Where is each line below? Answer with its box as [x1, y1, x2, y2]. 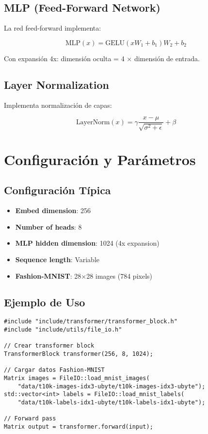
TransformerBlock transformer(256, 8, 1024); [4, 351, 153, 358]
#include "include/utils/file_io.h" [4, 326, 122, 334]
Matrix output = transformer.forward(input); [4, 423, 153, 430]
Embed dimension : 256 [15, 205, 91, 216]
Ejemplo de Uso [4, 294, 85, 309]
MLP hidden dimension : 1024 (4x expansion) [15, 238, 160, 248]
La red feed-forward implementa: [4, 23, 101, 33]
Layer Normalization [4, 77, 109, 92]
